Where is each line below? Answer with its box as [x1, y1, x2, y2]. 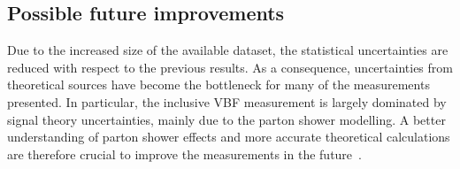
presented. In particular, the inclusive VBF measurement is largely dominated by [7, 92, 447, 111]
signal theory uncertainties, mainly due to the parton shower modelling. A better [7, 110, 446, 128]
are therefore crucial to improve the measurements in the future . [7, 144, 362, 163]
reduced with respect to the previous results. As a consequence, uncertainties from [7, 58, 453, 76]
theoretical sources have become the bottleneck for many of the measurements [7, 75, 430, 94]
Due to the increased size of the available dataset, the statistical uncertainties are [7, 41, 448, 59]
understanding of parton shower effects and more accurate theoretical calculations [7, 127, 450, 146]
